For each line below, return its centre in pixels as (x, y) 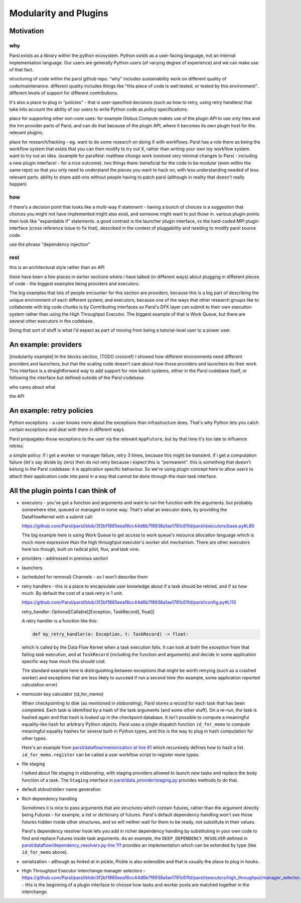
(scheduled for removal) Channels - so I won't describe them (85, 577)
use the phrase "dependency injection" (50, 244)
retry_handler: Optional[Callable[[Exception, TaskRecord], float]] (88, 611)
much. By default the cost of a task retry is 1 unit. (72, 593)
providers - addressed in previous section (65, 559)
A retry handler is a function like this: (60, 621)
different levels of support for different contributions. (64, 93)
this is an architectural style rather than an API (57, 267)
